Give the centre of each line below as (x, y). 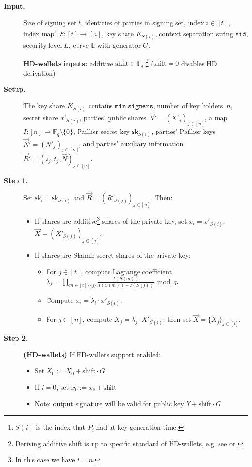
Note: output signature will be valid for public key (109, 403)
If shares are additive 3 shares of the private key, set (111, 220)
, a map (216, 118)
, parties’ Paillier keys (183, 131)
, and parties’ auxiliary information (131, 143)
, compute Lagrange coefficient (126, 271)
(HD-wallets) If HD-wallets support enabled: (92, 354)
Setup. (15, 89)
